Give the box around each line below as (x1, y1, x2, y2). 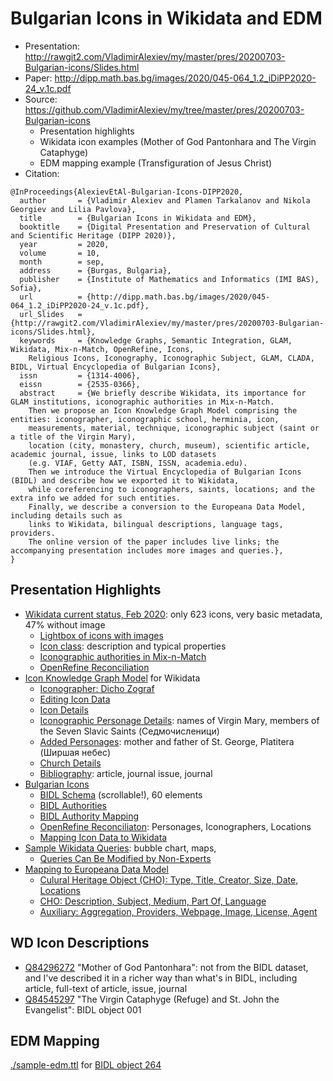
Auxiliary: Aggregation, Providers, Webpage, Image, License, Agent (39, 905, 318, 917)
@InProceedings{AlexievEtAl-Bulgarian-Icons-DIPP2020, (10, 187, 244, 197)
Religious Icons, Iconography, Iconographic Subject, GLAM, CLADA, (28, 353, 315, 363)
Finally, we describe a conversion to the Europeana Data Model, (28, 502, 307, 512)
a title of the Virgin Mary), (10, 432, 137, 442)
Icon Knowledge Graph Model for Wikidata (24, 672, 201, 684)
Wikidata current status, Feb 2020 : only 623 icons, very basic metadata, (24, 608, 323, 620)
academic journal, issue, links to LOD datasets (10, 449, 217, 459)
